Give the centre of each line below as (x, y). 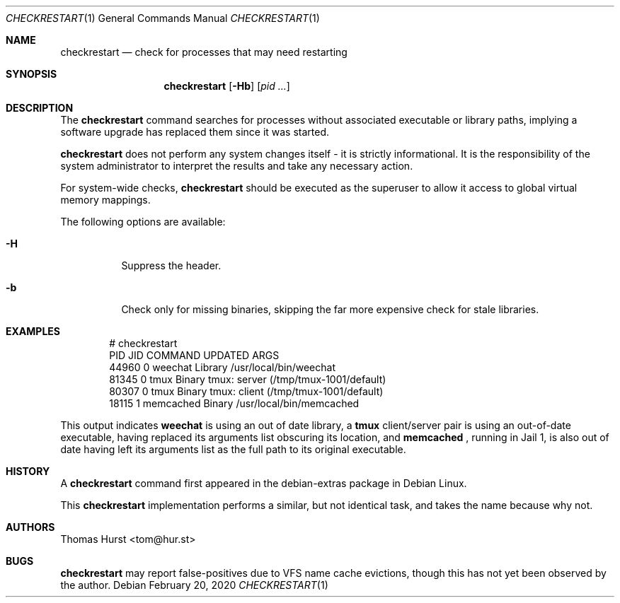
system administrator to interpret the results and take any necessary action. (237, 166)
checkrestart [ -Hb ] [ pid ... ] (227, 86)
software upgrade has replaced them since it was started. (195, 132)
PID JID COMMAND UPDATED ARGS (194, 355)
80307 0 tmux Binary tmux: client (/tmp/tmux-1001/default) (246, 391)
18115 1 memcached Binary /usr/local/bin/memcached (234, 403)
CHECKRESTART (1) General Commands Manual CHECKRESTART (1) (163, 18)
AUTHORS (30, 527)
